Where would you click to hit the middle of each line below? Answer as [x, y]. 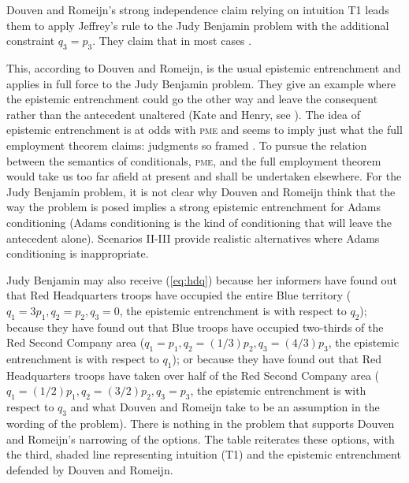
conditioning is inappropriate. [78, 253]
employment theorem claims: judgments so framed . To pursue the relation [187, 145]
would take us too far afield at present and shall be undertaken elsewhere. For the [204, 176]
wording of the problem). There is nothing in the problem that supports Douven [201, 424]
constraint [31, 41]
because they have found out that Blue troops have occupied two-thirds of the [195, 327]
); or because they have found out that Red [277, 359]
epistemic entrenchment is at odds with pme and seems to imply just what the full [204, 130]
